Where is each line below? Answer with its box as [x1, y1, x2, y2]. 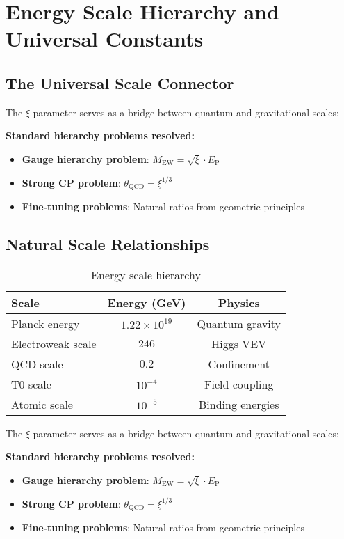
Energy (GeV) [107, 294, 186, 311]
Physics [218, 294, 260, 311]
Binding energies [199, 396, 279, 412]
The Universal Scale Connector [6, 72, 234, 93]
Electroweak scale [11, 335, 97, 352]
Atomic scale [11, 396, 73, 412]
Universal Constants [6, 24, 204, 53]
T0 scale [11, 375, 51, 392]
